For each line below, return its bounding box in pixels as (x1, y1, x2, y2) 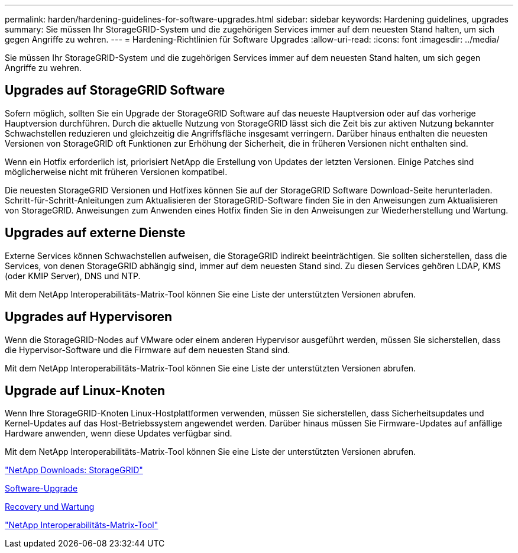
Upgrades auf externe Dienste (5, 225, 186, 241)
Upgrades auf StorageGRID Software (5, 83, 225, 98)
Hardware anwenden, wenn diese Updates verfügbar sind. (5, 428, 232, 439)
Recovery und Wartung (5, 502, 95, 512)
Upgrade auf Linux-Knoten (5, 383, 166, 398)
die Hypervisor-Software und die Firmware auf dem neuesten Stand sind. (5, 344, 290, 355)
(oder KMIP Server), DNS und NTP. (5, 270, 141, 281)
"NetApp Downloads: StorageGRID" (5, 465, 143, 476)
